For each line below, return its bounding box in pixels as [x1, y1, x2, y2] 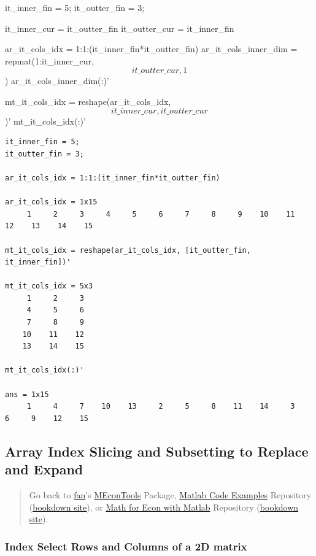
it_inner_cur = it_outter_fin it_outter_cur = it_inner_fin [5, 21, 234, 34]
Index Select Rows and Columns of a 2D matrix [5, 538, 247, 554]
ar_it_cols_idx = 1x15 [5, 198, 98, 207]
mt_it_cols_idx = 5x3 [5, 282, 93, 291]
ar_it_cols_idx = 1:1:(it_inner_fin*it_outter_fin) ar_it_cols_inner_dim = [5, 42, 298, 55]
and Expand [5, 460, 83, 479]
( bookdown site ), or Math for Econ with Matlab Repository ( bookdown [29, 500, 299, 513]
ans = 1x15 [5, 390, 49, 399]
